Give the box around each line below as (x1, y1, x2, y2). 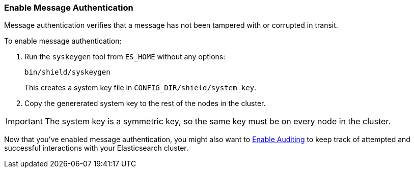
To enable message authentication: (4, 37, 122, 46)
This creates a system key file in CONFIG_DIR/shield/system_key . (24, 83, 257, 92)
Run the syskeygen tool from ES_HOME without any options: (24, 52, 226, 61)
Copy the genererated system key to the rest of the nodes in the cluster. (24, 99, 266, 108)
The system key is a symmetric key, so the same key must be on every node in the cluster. (44, 116, 391, 127)
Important (6, 116, 43, 127)
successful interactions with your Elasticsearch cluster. (4, 144, 188, 153)
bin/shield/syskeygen (24, 68, 111, 77)
